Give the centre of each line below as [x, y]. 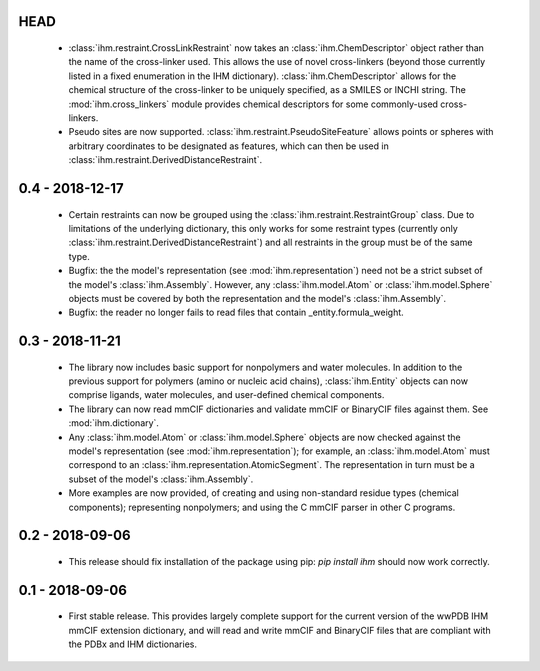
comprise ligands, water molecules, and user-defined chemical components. [226, 395]
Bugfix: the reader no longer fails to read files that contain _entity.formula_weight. [236, 312]
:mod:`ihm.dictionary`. [114, 423]
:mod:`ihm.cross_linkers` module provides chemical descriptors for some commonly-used [253, 104]
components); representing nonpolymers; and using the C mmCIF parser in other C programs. [262, 507]
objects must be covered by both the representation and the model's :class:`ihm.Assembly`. [257, 298]
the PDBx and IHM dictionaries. [132, 644]
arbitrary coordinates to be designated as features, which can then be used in [228, 146]
